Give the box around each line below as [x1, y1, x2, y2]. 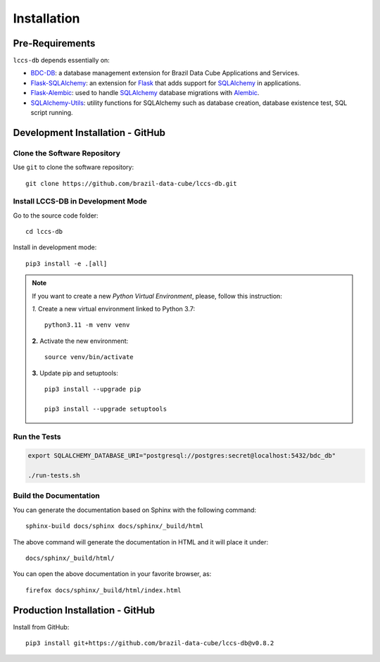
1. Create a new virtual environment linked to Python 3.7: [32, 305, 196, 313]
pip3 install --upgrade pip [44, 385, 141, 393]
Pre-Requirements [13, 37, 96, 49]
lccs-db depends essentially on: [13, 56, 110, 65]
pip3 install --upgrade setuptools [44, 405, 167, 413]
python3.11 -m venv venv [44, 321, 130, 329]
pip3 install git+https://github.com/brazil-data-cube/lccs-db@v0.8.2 [25, 639, 274, 647]
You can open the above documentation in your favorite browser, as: [13, 570, 212, 578]
